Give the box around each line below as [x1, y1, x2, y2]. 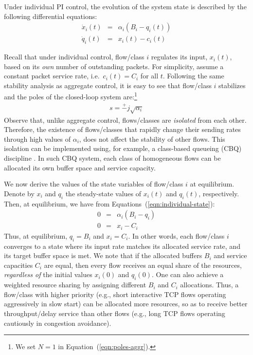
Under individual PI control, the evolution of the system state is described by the [4, 1, 247, 11]
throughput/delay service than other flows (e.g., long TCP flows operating [4, 308, 225, 318]
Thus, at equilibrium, [4, 230, 68, 241]
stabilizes [218, 80, 246, 90]
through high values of [4, 133, 71, 144]
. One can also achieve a [151, 269, 224, 280]
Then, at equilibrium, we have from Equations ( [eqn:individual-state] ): [4, 198, 215, 208]
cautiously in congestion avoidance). [4, 318, 111, 328]
